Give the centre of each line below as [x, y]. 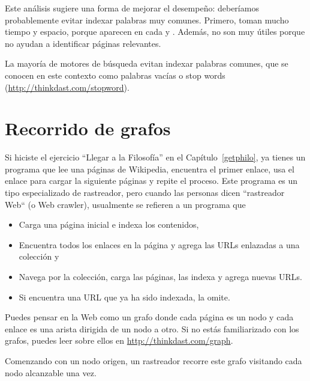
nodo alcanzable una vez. [51, 372]
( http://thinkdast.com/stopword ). [67, 87]
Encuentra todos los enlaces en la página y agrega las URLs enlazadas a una [159, 244]
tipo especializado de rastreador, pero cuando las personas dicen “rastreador [145, 193]
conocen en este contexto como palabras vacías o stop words [115, 75]
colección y [39, 256]
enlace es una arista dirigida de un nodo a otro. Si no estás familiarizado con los [152, 328]
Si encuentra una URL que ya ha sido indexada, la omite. [124, 297]
